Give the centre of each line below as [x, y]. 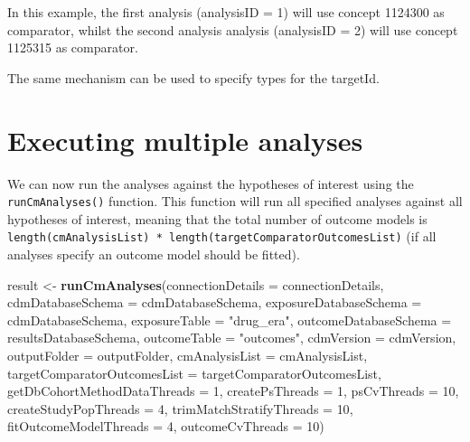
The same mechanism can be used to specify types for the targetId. [193, 77]
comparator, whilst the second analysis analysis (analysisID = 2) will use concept [233, 29]
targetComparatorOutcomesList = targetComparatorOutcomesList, [194, 373]
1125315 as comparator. [73, 47]
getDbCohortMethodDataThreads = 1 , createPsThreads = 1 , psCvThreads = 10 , [233, 391]
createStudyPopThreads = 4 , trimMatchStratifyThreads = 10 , [180, 408]
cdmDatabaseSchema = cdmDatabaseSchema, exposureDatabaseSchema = [215, 302]
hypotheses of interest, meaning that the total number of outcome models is [217, 218]
